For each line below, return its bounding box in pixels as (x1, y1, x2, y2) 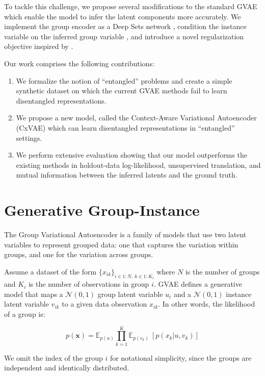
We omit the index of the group (4, 352, 103, 363)
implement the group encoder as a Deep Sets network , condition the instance (4, 21, 247, 32)
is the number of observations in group (28, 279, 149, 289)
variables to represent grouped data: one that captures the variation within (4, 239, 238, 249)
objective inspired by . (4, 41, 73, 52)
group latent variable (97, 288, 163, 299)
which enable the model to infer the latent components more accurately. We (4, 11, 241, 21)
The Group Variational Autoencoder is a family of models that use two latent (4, 229, 247, 240)
